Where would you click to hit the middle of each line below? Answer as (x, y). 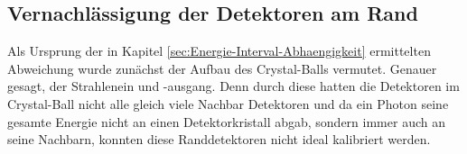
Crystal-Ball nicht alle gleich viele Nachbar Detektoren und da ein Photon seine (228, 103)
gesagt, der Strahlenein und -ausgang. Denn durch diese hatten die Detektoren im (233, 86)
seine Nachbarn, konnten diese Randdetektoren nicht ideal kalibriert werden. (219, 139)
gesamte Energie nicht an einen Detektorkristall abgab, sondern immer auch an (226, 121)
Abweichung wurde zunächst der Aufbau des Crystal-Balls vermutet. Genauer (222, 68)
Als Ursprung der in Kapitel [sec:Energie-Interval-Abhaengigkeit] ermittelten (219, 51)
